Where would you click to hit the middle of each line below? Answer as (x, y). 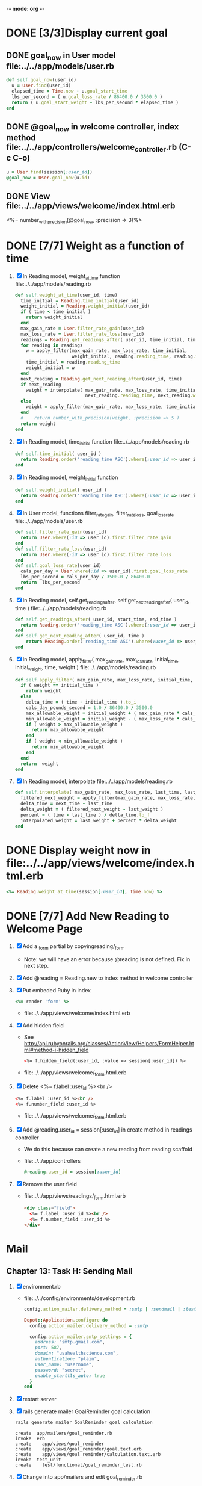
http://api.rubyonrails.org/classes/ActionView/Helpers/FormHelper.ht (109, 1043)
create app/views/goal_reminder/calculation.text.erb (88, 1455)
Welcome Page (44, 929)
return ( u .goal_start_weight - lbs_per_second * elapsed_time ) (95, 102)
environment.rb (42, 1286)
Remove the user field (50, 1184)
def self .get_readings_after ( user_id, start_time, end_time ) (96, 619)
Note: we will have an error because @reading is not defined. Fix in (107, 959)
